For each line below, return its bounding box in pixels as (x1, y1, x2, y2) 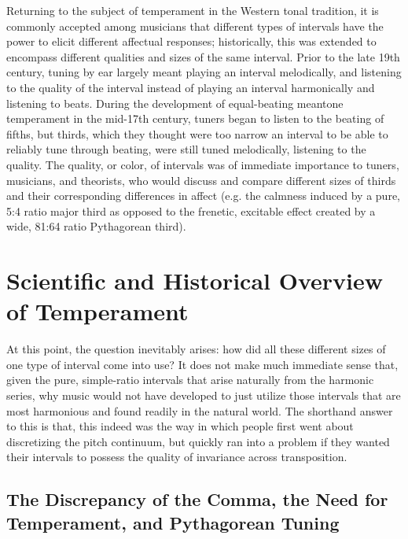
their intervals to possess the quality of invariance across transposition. (6, 449, 347, 465)
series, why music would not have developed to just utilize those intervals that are (6, 387, 401, 403)
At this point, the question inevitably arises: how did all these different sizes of (6, 341, 386, 357)
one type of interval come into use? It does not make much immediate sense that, (6, 356, 399, 372)
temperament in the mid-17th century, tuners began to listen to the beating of (6, 110, 384, 127)
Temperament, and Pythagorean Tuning (6, 510, 340, 534)
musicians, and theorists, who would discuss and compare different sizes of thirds (6, 172, 396, 188)
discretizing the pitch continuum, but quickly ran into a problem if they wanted (6, 433, 390, 449)
